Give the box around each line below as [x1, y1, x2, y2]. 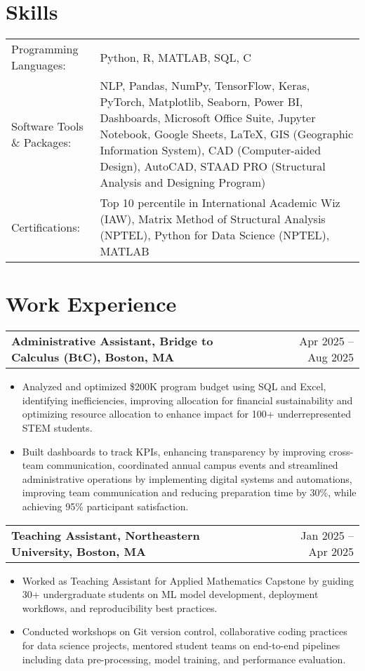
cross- [328, 444, 354, 458]
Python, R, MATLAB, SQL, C [100, 48, 251, 65]
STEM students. [22, 420, 93, 435]
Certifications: [11, 218, 80, 235]
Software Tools [11, 117, 84, 134]
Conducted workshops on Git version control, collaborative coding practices [22, 624, 347, 639]
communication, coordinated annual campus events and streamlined [46, 458, 338, 472]
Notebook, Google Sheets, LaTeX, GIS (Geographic [100, 126, 354, 142]
